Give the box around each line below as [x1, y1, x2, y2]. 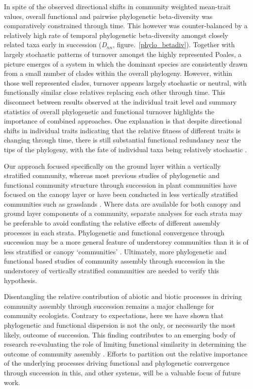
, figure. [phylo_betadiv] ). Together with [113, 39, 235, 50]
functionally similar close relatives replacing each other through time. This [4, 87, 225, 97]
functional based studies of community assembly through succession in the [4, 256, 225, 266]
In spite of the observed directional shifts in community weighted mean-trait [4, 1, 231, 11]
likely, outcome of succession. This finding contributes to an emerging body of [4, 329, 236, 339]
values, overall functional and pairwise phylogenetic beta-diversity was [4, 11, 213, 21]
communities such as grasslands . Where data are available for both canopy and [4, 198, 241, 209]
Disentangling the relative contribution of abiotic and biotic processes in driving [4, 291, 242, 301]
